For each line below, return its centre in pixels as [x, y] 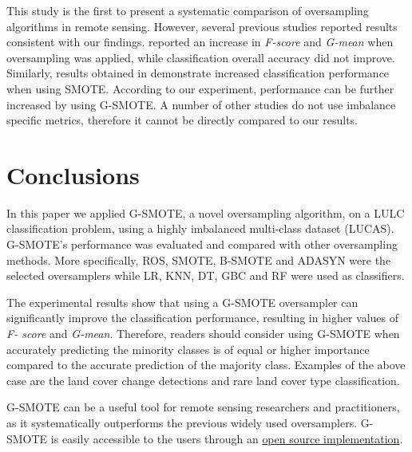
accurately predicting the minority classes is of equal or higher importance [188, 349]
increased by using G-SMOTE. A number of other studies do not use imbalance [201, 104]
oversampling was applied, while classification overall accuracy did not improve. [201, 57]
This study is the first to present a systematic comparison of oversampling [188, 10]
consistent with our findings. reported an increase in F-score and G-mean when [200, 42]
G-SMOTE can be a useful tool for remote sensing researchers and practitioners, [203, 407]
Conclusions [73, 174]
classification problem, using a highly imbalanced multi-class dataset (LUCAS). [200, 228]
